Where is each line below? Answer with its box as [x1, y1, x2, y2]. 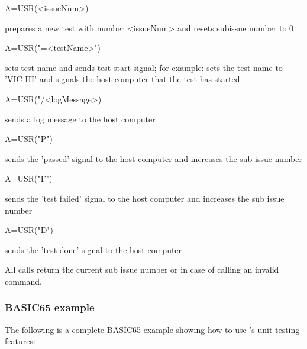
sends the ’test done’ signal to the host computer [5, 243, 182, 256]
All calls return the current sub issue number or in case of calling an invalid [5, 263, 279, 276]
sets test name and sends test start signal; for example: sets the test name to [5, 61, 283, 73]
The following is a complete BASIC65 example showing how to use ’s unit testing [5, 323, 300, 335]
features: [5, 335, 35, 347]
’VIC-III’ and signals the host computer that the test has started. [5, 73, 243, 85]
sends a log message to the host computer [5, 112, 156, 125]
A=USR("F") [5, 172, 53, 185]
